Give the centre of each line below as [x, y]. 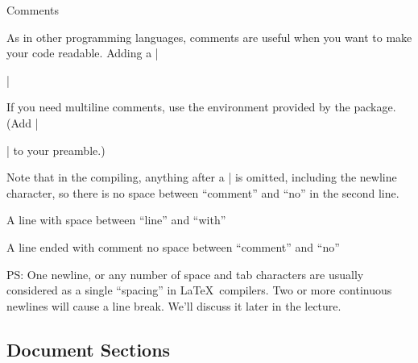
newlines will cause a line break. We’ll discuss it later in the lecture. [174, 305]
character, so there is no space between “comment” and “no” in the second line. [203, 192]
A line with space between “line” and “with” [116, 220]
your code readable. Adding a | [83, 53]
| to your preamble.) [56, 150]
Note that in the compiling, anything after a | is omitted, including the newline [202, 177]
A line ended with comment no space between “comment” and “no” [173, 246]
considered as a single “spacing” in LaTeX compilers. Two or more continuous [199, 290]
